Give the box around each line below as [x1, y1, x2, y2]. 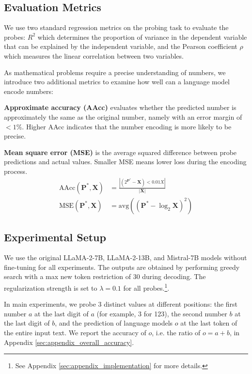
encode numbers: [4, 86, 54, 96]
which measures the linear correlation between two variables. [4, 50, 184, 61]
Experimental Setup [4, 230, 106, 245]
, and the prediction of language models [55, 318, 173, 328]
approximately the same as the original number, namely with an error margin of [4, 111, 242, 122]
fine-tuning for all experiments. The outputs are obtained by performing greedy [4, 262, 240, 272]
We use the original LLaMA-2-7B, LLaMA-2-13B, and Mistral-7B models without [4, 252, 247, 263]
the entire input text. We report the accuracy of [4, 327, 146, 337]
